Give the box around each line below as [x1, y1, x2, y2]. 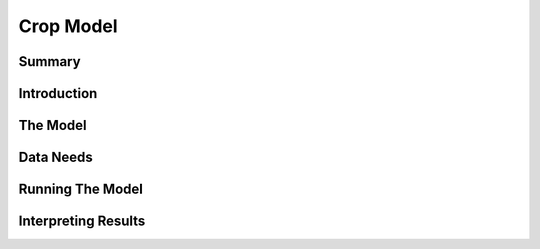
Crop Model [18, 15, 119, 37]
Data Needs [18, 149, 94, 166]
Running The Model [18, 181, 144, 198]
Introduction [18, 85, 98, 102]
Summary [18, 53, 81, 70]
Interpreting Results [18, 213, 146, 230]
